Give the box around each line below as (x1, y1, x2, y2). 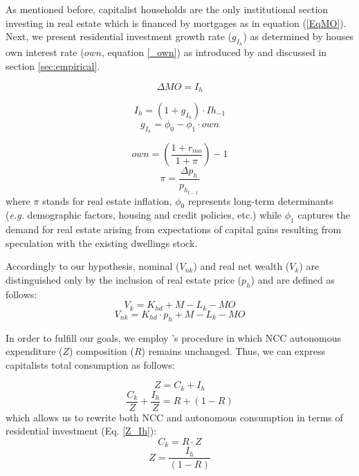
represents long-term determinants (187, 193, 333, 208)
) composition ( (69, 344, 134, 358)
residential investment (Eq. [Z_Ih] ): (6, 423, 157, 438)
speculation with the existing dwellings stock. (6, 235, 198, 250)
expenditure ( (6, 344, 63, 358)
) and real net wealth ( (193, 259, 290, 273)
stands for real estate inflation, (42, 193, 172, 208)
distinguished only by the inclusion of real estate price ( (6, 272, 242, 286)
